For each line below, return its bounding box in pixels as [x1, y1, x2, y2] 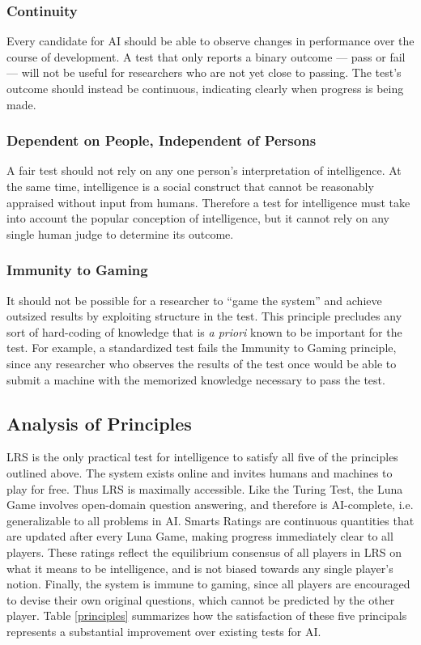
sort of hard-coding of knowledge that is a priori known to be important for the [6, 323, 402, 340]
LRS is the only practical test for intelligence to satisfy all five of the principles [6, 448, 398, 465]
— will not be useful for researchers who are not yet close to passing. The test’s [6, 64, 402, 81]
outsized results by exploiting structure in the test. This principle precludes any [6, 308, 402, 325]
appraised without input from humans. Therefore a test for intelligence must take [6, 193, 410, 210]
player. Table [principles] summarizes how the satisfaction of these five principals [6, 607, 407, 624]
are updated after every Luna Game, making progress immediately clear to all [6, 528, 393, 545]
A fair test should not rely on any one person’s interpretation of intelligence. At [6, 162, 402, 179]
